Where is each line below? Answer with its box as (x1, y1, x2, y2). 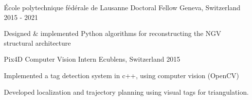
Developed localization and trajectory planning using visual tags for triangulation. (4, 86, 249, 97)
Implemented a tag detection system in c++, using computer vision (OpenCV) (4, 70, 239, 80)
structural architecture (4, 37, 71, 48)
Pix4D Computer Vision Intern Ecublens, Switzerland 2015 (4, 54, 180, 64)
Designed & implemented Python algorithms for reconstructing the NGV (4, 28, 221, 38)
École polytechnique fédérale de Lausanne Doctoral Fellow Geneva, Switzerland (4, 2, 241, 12)
